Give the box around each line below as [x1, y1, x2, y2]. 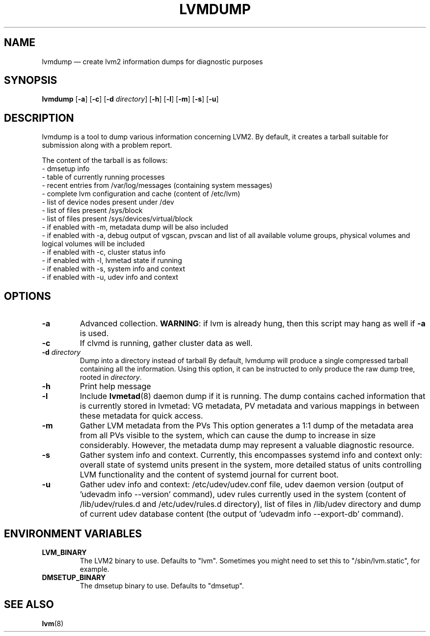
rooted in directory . [80, 373, 142, 382]
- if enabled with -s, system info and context [42, 265, 185, 273]
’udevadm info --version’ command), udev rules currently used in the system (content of [80, 489, 406, 500]
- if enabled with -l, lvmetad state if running [42, 256, 182, 265]
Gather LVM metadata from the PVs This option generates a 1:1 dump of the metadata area [80, 421, 414, 431]
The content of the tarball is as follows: [42, 156, 168, 165]
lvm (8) [42, 619, 64, 628]
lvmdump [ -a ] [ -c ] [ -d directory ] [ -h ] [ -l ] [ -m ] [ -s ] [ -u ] [42, 95, 219, 104]
